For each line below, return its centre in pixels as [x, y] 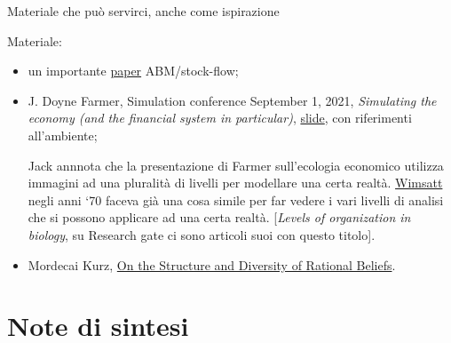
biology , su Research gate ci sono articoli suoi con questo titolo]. [202, 234]
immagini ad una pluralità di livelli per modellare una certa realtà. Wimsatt [235, 183]
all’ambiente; [63, 135]
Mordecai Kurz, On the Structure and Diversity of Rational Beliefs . [212, 264]
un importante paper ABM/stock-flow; [133, 71]
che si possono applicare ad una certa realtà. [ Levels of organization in [219, 217]
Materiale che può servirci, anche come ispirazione [143, 11]
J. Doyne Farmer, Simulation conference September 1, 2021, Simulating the [232, 100]
